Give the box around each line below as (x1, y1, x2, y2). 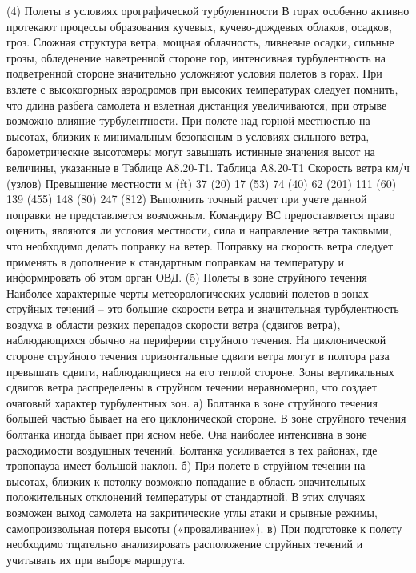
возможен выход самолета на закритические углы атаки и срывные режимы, (6, 504, 378, 520)
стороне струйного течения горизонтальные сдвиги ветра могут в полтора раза (6, 347, 390, 364)
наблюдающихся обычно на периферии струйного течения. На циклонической (6, 331, 386, 348)
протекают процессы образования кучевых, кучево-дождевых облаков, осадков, (6, 18, 392, 34)
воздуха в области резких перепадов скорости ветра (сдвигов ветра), (6, 315, 341, 332)
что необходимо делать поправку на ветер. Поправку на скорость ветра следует (6, 237, 394, 254)
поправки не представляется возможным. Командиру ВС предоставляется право (6, 206, 395, 222)
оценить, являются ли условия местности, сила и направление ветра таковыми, (6, 222, 392, 238)
